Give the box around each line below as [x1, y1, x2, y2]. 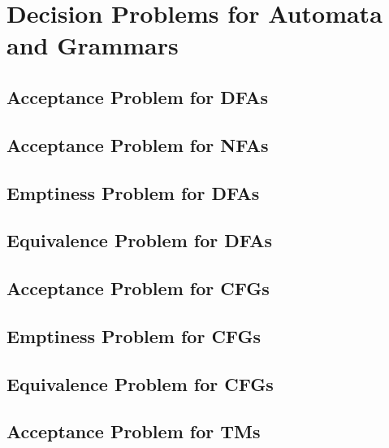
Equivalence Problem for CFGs [6, 371, 274, 396]
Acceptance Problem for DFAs [6, 84, 269, 109]
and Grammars [6, 28, 179, 62]
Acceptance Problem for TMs [6, 419, 261, 444]
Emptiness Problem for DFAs [6, 180, 260, 205]
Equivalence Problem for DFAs [6, 228, 273, 253]
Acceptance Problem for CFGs [6, 276, 270, 301]
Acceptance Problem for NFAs [6, 132, 269, 157]
